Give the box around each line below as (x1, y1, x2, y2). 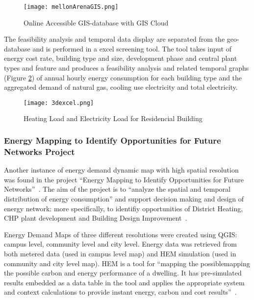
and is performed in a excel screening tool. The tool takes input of (32, 43, 231, 53)
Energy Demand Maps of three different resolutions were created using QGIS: (4, 229, 237, 239)
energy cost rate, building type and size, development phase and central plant (4, 53, 237, 63)
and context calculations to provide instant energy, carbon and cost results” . (4, 287, 237, 297)
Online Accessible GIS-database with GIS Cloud (24, 17, 169, 27)
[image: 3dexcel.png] (24, 99, 94, 106)
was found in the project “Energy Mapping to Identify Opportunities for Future (4, 174, 244, 184)
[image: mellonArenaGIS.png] (24, 3, 119, 10)
